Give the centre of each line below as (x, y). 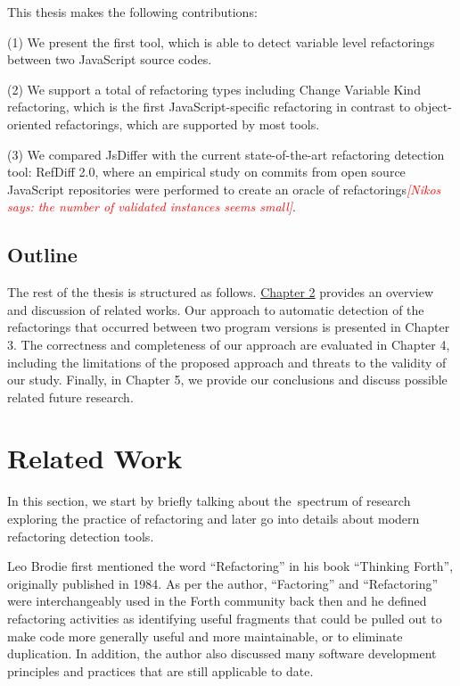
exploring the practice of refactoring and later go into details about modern (214, 519)
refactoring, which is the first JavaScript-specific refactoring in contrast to (209, 107)
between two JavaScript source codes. (110, 59)
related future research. (70, 397)
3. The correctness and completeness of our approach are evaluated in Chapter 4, (229, 344)
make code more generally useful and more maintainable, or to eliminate (205, 636)
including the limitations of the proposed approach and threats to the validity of (227, 362)
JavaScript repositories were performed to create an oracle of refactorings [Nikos (224, 189)
